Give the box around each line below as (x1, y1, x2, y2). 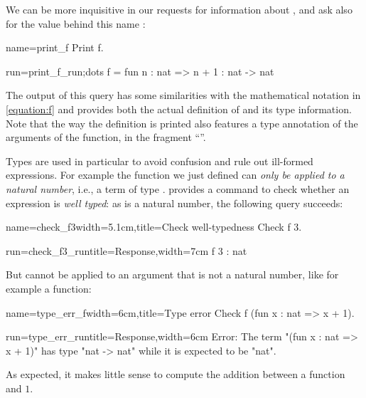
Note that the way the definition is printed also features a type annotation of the (6, 115, 358, 130)
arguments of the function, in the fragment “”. (6, 130, 206, 145)
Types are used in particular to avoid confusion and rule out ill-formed (6, 153, 313, 168)
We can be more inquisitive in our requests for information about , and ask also (6, 2, 352, 16)
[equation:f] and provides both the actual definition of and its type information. (6, 101, 352, 116)
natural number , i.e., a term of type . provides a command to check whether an (6, 181, 350, 196)
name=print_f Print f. (6, 40, 104, 55)
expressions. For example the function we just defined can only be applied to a (6, 167, 345, 182)
